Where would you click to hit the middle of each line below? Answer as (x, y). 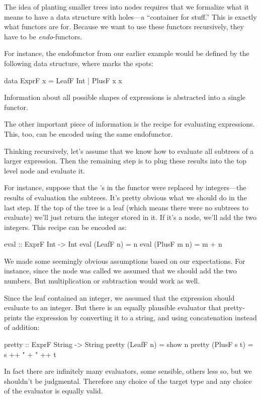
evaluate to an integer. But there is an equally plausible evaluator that (113, 307)
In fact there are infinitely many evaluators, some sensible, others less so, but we (128, 371)
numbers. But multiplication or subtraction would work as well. (102, 281)
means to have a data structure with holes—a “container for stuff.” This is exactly (130, 16)
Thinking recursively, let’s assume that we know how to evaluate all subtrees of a (129, 151)
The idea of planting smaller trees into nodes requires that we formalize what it (126, 7)
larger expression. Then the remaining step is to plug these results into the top (125, 161)
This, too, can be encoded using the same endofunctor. (89, 133)
